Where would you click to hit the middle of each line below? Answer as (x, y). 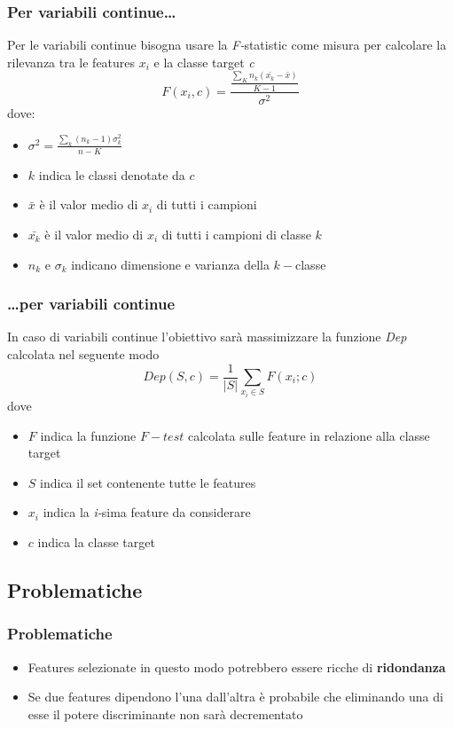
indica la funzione (88, 435)
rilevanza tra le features (71, 62)
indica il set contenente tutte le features (148, 482)
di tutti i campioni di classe (236, 234)
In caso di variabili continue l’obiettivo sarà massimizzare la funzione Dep (207, 337)
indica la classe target (96, 541)
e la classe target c (204, 62)
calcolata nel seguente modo (83, 353)
